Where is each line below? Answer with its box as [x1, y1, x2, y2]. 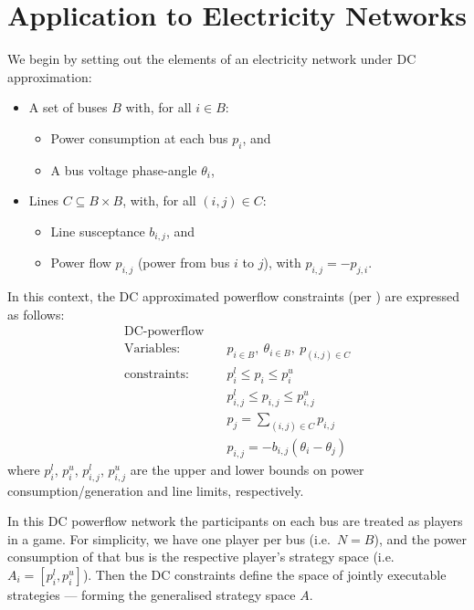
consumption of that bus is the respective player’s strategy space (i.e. [7, 547, 395, 566]
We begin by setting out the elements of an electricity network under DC [7, 49, 416, 68]
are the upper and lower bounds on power [130, 459, 364, 479]
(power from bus [137, 253, 230, 272]
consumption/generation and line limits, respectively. [7, 480, 304, 500]
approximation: [7, 67, 92, 86]
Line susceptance [50, 221, 145, 240]
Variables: [123, 342, 181, 356]
